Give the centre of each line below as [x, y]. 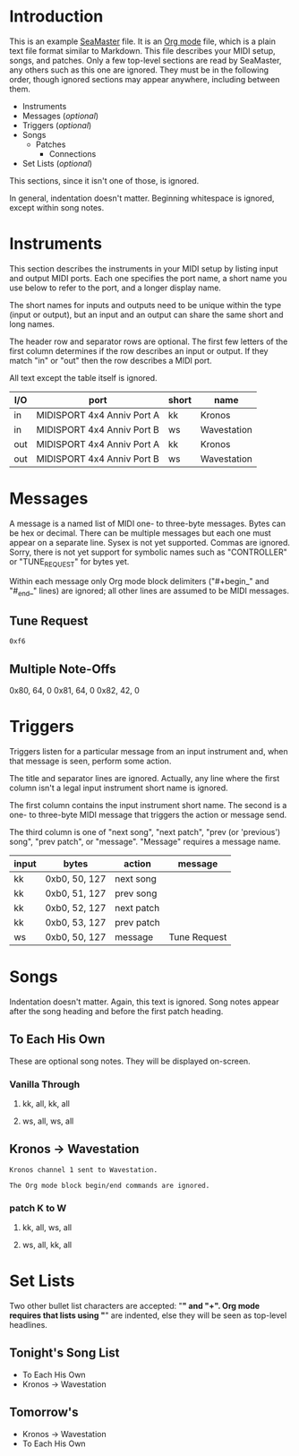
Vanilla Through [45, 1084]
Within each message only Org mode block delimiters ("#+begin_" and [139, 581]
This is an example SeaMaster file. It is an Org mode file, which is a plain [142, 41]
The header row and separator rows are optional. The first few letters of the [149, 341]
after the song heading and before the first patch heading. [116, 1011]
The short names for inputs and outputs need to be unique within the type [145, 305]
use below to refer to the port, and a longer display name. [115, 288]
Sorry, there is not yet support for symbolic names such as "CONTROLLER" [149, 552]
